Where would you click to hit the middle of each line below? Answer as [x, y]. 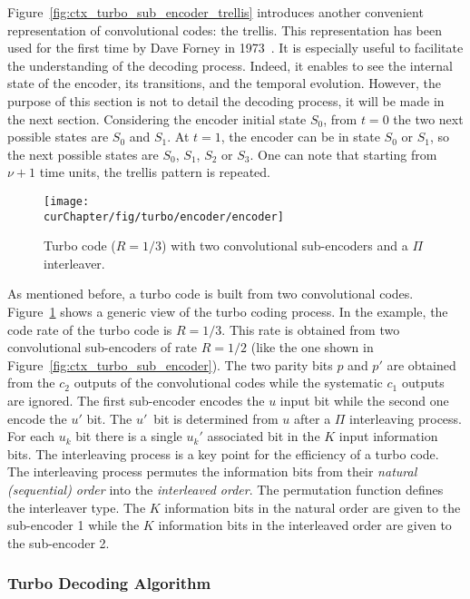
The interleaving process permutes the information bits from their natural [212, 471]
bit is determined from [216, 418]
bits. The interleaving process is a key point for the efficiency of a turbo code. [223, 453]
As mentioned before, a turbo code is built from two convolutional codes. [211, 294]
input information [388, 436]
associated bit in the [264, 436]
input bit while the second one [364, 400]
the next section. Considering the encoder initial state [157, 118]
